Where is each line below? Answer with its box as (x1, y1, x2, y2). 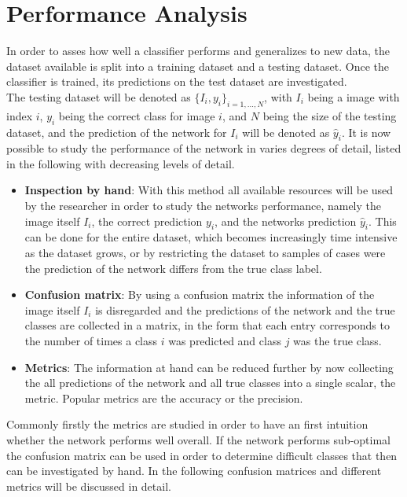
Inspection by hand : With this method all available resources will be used (24, 182, 394, 198)
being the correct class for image (58, 107, 215, 123)
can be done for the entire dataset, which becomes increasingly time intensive (24, 229, 398, 245)
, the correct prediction (91, 212, 203, 229)
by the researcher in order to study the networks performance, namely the (24, 197, 381, 214)
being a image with (307, 88, 400, 105)
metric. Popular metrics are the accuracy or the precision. (24, 389, 303, 406)
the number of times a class (24, 333, 158, 349)
